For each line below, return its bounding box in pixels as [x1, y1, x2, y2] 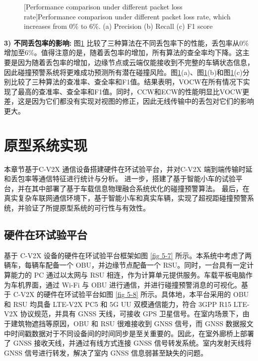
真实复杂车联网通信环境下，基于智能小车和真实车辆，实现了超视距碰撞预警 [4, 193, 247, 203]
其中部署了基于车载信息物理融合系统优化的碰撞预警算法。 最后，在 [31, 183, 250, 193]
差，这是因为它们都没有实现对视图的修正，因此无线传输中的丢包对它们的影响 [4, 96, 254, 106]
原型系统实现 [4, 135, 88, 155]
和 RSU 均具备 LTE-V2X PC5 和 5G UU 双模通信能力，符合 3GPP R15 [4, 298, 232, 309]
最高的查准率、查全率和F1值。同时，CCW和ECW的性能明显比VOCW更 [17, 86, 250, 96]
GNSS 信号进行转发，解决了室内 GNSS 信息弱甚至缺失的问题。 [4, 347, 208, 358]
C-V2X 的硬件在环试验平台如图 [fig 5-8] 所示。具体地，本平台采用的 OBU [13, 289, 249, 299]
